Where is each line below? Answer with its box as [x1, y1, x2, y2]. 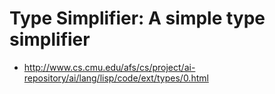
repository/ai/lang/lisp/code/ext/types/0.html [23, 72, 209, 84]
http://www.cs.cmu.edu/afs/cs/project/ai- [23, 61, 196, 73]
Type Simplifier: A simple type [9, 7, 266, 30]
